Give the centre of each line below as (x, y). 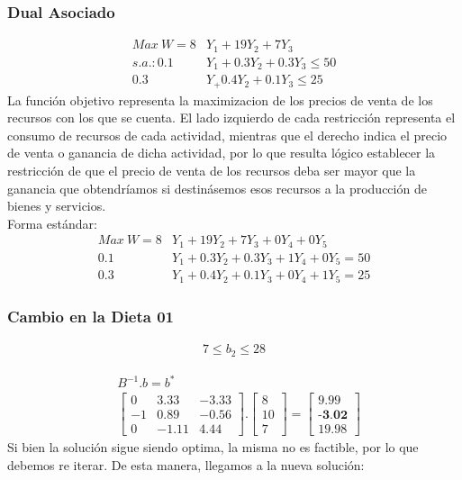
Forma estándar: (52, 223)
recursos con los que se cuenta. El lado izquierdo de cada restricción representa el (231, 118)
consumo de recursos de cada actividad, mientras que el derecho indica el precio (227, 135)
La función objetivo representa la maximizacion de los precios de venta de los (220, 100)
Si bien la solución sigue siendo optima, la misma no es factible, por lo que (213, 447)
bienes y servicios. (57, 206)
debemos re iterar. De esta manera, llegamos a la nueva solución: (186, 464)
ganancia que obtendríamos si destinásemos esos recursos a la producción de (217, 188)
